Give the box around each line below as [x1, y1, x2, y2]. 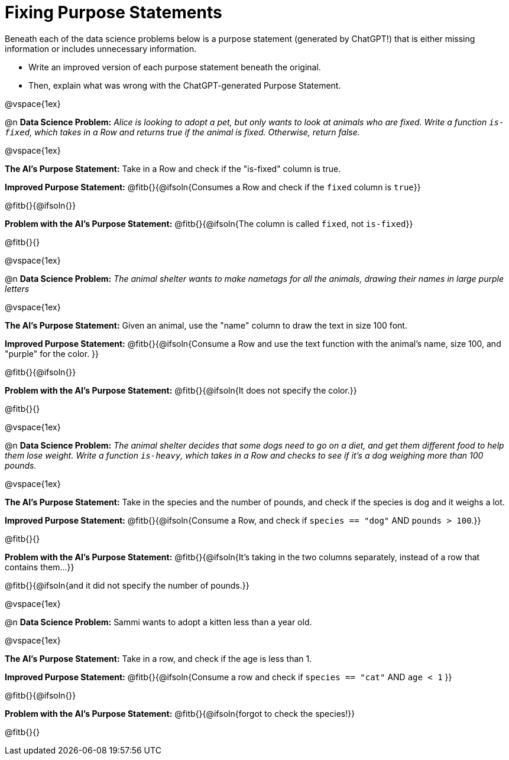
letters [5, 283, 30, 294]
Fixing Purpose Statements [5, 2, 222, 22]
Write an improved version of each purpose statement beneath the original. [28, 61, 321, 72]
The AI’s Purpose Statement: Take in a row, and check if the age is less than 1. [5, 653, 312, 664]
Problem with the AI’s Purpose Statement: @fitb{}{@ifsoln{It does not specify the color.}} [5, 385, 357, 395]
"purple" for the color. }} [5, 348, 99, 359]
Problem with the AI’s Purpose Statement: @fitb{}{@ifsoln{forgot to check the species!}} [5, 708, 355, 719]
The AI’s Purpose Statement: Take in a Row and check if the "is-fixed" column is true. [5, 163, 341, 174]
